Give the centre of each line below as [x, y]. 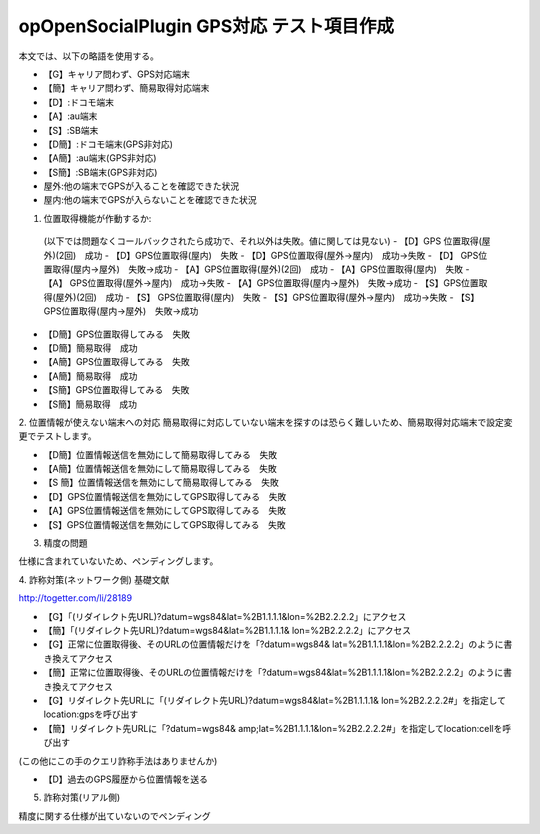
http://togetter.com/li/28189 [75, 598]
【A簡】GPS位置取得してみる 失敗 [116, 362]
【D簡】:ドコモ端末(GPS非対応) [108, 144]
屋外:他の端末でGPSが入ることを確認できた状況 [141, 186]
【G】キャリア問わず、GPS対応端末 [116, 74]
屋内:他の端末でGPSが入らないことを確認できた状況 [150, 200]
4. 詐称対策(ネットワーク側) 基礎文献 [94, 579]
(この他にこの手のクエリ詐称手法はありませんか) [118, 761]
